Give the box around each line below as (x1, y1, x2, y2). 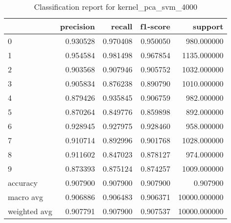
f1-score (140, 21, 171, 32)
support (193, 21, 224, 32)
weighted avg (8, 205, 52, 217)
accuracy (8, 177, 38, 188)
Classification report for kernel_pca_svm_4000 (34, 1, 197, 12)
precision (60, 21, 95, 32)
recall (111, 21, 133, 32)
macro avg (8, 191, 44, 202)
